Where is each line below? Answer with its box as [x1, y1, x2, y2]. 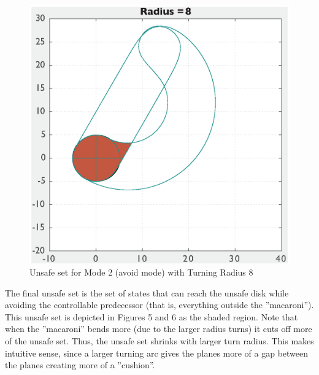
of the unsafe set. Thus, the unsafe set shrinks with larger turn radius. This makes [5, 334, 314, 347]
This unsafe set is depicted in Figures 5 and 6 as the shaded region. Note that [5, 310, 298, 323]
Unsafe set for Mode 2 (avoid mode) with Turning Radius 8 [29, 266, 253, 279]
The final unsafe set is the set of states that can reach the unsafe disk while [5, 286, 289, 299]
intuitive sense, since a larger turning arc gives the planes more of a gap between [5, 346, 309, 359]
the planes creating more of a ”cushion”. [5, 358, 155, 371]
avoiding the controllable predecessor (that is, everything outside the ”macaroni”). [5, 298, 314, 311]
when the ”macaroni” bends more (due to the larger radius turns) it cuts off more [5, 322, 312, 335]
